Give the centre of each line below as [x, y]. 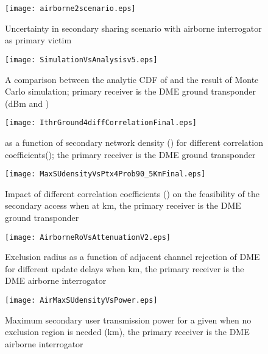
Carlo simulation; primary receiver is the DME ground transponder [131, 91]
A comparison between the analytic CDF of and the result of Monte [132, 79]
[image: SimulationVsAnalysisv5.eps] [81, 60]
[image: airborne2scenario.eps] [70, 9]
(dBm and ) [27, 103]
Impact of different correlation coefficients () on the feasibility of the [132, 193]
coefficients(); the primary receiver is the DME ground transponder [130, 154]
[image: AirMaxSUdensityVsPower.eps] [81, 300]
